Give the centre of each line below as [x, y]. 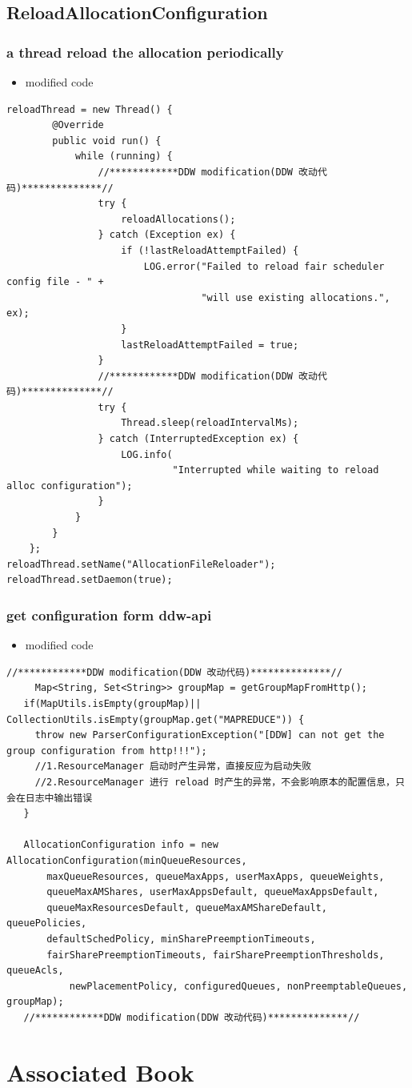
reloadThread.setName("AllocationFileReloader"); [141, 564]
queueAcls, [35, 971]
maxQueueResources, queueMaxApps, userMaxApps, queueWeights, [216, 876]
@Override [78, 125]
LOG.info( [147, 454]
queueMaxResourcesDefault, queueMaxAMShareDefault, [187, 907]
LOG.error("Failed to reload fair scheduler [264, 266]
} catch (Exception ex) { [167, 235]
